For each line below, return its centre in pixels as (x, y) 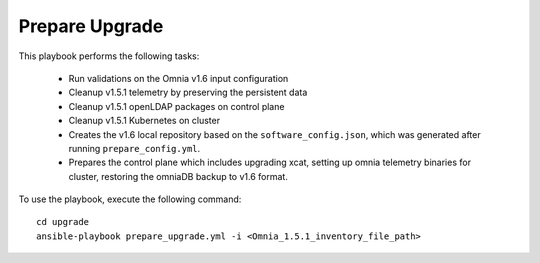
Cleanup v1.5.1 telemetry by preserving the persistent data (188, 92)
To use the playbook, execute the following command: (130, 199)
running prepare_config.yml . (134, 148)
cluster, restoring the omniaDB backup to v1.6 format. (178, 176)
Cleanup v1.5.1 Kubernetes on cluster (144, 121)
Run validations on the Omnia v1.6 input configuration (178, 78)
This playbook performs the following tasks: (109, 56)
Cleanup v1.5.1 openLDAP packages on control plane (176, 106)
